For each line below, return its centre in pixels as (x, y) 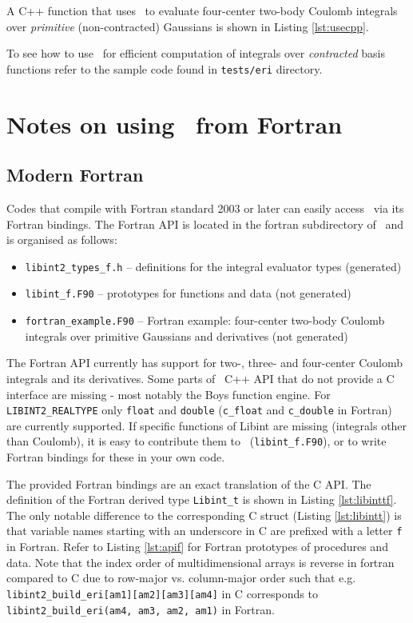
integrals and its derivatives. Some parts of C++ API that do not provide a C (201, 378)
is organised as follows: (62, 240)
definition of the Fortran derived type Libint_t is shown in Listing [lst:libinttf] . (202, 499)
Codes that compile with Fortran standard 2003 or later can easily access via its (205, 208)
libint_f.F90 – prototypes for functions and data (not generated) (188, 293)
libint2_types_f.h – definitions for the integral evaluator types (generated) (213, 266)
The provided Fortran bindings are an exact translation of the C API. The (189, 483)
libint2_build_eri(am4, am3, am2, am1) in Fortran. (141, 609)
